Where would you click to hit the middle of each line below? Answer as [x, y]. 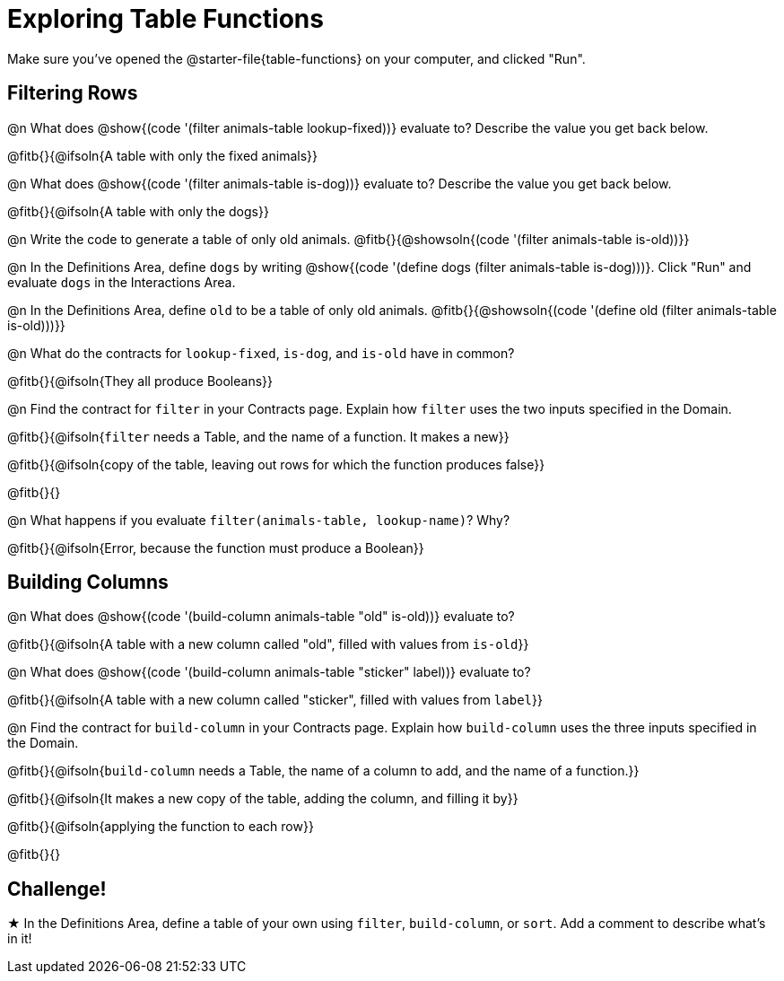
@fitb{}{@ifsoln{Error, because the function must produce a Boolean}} [216, 547]
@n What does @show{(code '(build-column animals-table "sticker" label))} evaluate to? [269, 672]
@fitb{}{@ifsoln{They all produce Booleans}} [140, 381]
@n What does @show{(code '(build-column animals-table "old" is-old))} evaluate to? [261, 617]
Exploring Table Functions [166, 19]
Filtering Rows [73, 93]
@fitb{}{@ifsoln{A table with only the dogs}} [138, 211]
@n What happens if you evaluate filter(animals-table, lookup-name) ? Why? [259, 520]
